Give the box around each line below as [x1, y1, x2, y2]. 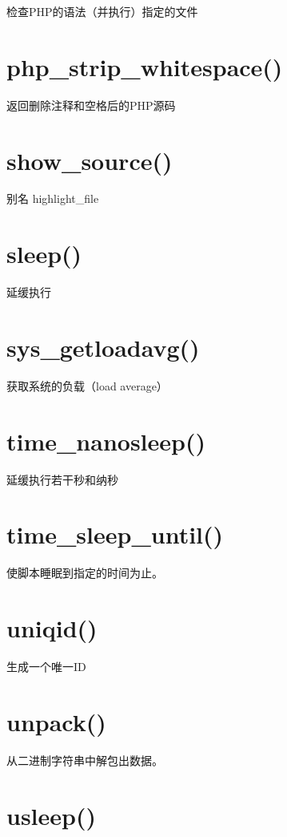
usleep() [6, 799, 96, 831]
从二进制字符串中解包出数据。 [6, 751, 163, 768]
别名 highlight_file [6, 190, 99, 207]
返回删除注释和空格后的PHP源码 [6, 96, 176, 113]
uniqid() [6, 612, 98, 645]
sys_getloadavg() [6, 330, 200, 363]
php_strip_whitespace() [6, 50, 283, 83]
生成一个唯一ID [6, 658, 86, 675]
